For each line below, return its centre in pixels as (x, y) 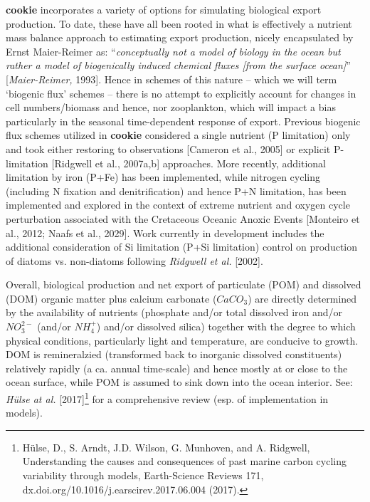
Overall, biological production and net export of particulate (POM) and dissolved (184, 284)
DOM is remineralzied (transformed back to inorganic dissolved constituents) (174, 354)
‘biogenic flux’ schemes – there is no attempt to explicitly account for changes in (181, 93)
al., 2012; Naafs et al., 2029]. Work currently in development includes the (165, 232)
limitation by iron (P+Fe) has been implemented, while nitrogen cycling (163, 177)
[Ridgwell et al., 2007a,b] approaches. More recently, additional (189, 163)
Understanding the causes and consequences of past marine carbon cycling (184, 461)
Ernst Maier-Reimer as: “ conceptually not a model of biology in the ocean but (173, 51)
